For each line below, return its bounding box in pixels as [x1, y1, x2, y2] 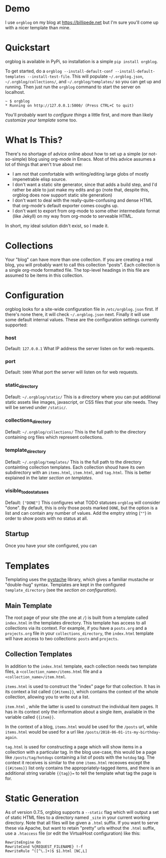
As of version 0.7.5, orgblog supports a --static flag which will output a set [5, 809, 159, 815]
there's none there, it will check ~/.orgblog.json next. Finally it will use [5, 311, 150, 317]
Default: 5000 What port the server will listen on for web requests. [5, 369, 139, 375]
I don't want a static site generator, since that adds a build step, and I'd [12, 182, 158, 187]
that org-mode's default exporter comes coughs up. [12, 202, 119, 208]
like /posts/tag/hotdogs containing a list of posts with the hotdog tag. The [5, 754, 155, 760]
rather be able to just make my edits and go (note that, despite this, [12, 186, 150, 192]
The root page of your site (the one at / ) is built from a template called [5, 614, 149, 620]
